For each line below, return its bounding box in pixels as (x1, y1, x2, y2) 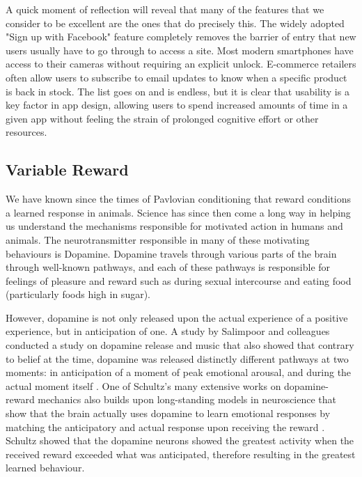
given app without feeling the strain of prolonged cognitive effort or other (6, 111, 319, 125)
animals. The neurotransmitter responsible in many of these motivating (6, 232, 310, 247)
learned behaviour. (6, 460, 85, 475)
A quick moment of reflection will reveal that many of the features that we (6, 2, 324, 16)
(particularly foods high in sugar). (6, 287, 150, 302)
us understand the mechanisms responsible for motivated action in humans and (6, 219, 343, 233)
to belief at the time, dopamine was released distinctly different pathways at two (6, 351, 349, 366)
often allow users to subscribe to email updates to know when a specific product (6, 70, 347, 84)
